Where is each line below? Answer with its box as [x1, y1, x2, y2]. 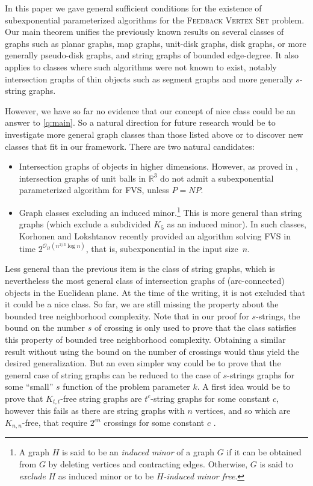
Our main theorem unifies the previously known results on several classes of [5, 25, 284, 38]
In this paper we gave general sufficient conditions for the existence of [5, 2, 262, 14]
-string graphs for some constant [150, 392, 270, 404]
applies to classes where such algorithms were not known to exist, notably [5, 60, 277, 73]
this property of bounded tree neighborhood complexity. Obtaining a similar [5, 333, 286, 345]
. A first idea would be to [197, 380, 291, 393]
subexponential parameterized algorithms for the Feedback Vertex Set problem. [5, 13, 305, 26]
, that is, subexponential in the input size [85, 242, 238, 254]
